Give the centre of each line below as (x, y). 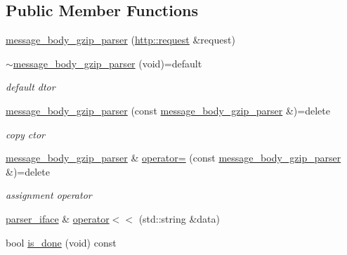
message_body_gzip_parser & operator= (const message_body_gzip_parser (173, 158)
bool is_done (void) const (61, 242)
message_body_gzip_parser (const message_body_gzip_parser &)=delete (168, 110)
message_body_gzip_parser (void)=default (107, 63)
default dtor (31, 87)
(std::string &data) (179, 218)
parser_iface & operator (58, 218)
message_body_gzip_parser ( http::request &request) (120, 40)
